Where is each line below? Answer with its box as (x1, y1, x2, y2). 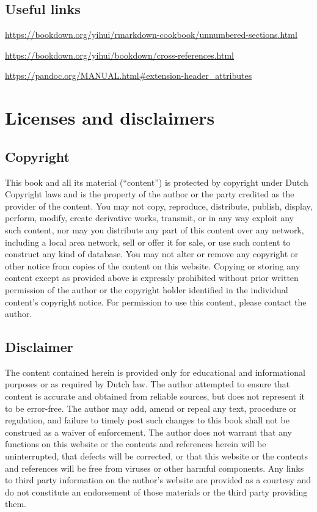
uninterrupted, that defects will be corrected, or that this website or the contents (5, 450, 308, 463)
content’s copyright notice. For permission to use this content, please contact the (5, 295, 307, 308)
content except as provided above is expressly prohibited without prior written (5, 271, 299, 284)
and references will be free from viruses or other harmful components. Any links (5, 461, 304, 474)
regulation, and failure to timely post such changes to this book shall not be (5, 414, 290, 426)
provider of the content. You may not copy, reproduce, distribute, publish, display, (5, 199, 313, 212)
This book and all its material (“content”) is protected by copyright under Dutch (5, 175, 308, 188)
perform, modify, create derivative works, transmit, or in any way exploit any (5, 211, 294, 224)
